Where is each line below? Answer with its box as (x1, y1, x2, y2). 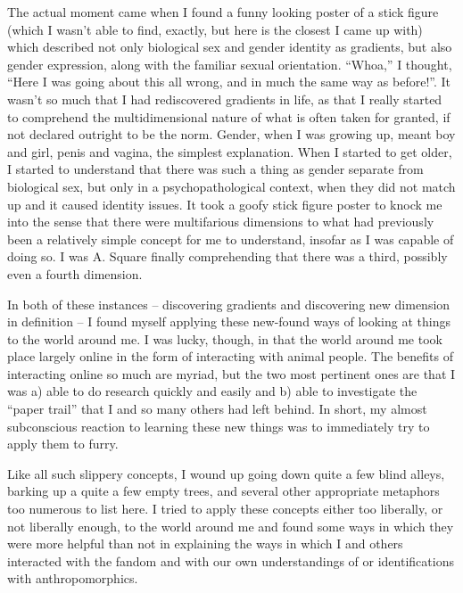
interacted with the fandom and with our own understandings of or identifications (7, 551, 454, 570)
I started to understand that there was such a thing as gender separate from (7, 160, 424, 178)
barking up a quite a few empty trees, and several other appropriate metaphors (7, 482, 440, 500)
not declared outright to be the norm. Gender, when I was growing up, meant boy (7, 125, 456, 144)
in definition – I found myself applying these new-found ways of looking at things (7, 312, 451, 331)
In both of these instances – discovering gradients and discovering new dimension (7, 294, 451, 313)
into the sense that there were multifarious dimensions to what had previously (7, 212, 434, 231)
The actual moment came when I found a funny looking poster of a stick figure (7, 3, 439, 21)
